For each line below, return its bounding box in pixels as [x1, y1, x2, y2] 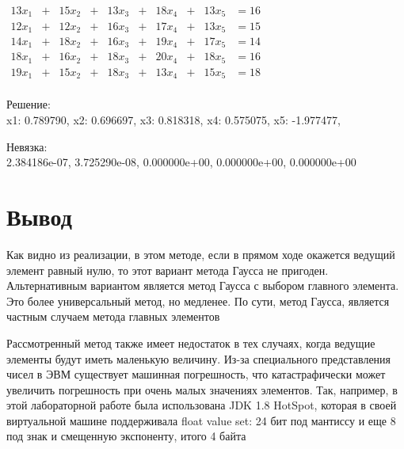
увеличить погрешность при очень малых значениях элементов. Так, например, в [6, 381, 398, 398]
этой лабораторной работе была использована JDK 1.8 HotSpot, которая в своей [6, 397, 397, 413]
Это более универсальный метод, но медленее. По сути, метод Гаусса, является [6, 292, 390, 309]
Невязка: [6, 138, 48, 154]
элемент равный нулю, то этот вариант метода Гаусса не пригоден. [6, 261, 329, 278]
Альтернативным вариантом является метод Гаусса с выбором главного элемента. [6, 277, 399, 294]
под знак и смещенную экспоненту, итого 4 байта [6, 428, 246, 444]
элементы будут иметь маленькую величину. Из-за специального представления [6, 350, 391, 367]
